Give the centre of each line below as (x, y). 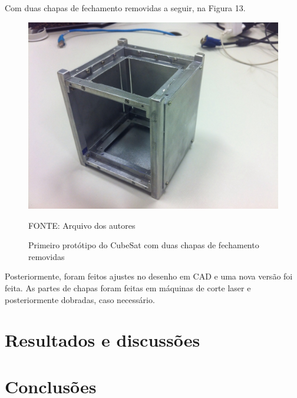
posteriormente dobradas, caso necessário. (80, 299)
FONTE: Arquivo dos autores (82, 225)
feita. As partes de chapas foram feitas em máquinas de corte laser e (128, 287)
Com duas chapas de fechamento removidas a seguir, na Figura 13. (125, 8)
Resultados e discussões (103, 340)
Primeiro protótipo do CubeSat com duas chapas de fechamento (144, 245)
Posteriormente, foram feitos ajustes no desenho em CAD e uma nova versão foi (149, 276)
